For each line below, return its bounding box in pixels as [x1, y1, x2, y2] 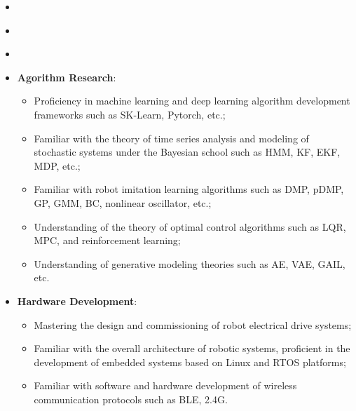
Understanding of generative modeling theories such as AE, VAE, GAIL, [34, 256, 345, 271]
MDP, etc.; [34, 158, 81, 173]
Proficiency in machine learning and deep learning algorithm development [34, 93, 350, 108]
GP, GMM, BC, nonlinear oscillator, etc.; [34, 195, 212, 210]
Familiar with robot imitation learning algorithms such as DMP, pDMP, [34, 182, 344, 196]
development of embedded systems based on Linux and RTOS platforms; [34, 354, 346, 369]
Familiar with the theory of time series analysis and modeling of [34, 130, 309, 145]
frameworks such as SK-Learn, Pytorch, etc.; [34, 107, 226, 121]
